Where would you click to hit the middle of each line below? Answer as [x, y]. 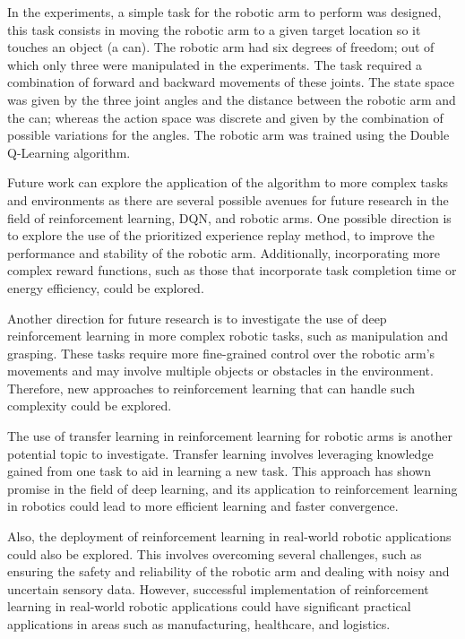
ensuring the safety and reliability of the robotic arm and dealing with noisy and [228, 571]
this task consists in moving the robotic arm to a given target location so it [214, 29]
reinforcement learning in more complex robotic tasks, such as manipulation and [228, 336]
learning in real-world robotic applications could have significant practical [209, 606]
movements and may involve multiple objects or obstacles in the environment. [220, 371]
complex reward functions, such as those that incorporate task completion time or [232, 270]
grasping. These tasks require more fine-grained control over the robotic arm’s [221, 353]
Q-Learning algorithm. [69, 152]
